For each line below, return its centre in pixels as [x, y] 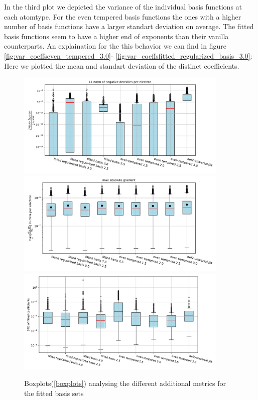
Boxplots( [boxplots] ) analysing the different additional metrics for [125, 383]
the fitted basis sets [54, 393]
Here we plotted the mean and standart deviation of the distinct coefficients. [122, 65]
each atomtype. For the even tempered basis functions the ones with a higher [123, 16]
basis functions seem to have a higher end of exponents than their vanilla [116, 36]
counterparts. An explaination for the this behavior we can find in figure [115, 46]
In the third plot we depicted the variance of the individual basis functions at [123, 7]
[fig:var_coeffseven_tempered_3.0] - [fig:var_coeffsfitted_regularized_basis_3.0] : [128, 55]
